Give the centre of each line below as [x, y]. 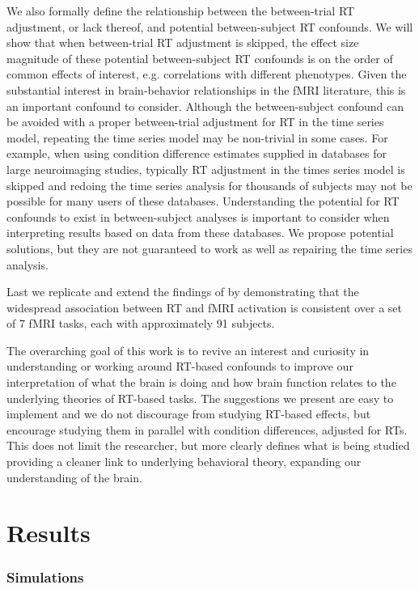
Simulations [45, 576]
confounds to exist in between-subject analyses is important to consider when [198, 216]
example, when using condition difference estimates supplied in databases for [197, 153]
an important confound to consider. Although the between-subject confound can [205, 106]
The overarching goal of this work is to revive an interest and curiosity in [188, 350]
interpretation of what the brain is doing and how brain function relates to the [201, 382]
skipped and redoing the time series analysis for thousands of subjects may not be [209, 185]
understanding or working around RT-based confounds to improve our [180, 366]
